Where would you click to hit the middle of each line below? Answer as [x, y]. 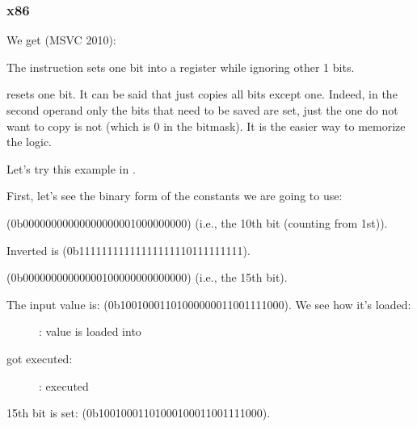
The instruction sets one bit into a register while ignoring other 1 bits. [181, 67]
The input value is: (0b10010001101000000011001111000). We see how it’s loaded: [209, 304]
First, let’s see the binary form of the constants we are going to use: [175, 196]
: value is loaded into [90, 331]
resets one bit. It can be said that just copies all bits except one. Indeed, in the [202, 94]
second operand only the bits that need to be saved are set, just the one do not [202, 110]
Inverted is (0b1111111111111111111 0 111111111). [128, 250]
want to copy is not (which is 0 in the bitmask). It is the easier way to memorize [206, 126]
